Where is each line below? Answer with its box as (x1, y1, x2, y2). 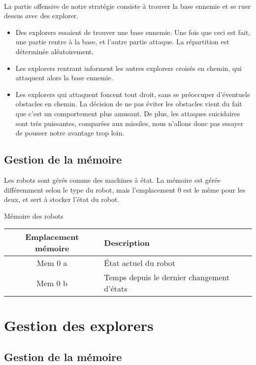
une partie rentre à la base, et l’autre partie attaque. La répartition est (15, 36, 229, 47)
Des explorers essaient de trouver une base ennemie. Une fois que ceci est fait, (15, 27, 251, 37)
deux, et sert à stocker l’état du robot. (4, 194, 120, 204)
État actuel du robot (104, 257, 176, 269)
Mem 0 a (36, 257, 67, 269)
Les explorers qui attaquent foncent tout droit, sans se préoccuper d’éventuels (15, 89, 250, 99)
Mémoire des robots (4, 210, 64, 221)
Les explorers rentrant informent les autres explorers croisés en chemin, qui (15, 63, 242, 73)
